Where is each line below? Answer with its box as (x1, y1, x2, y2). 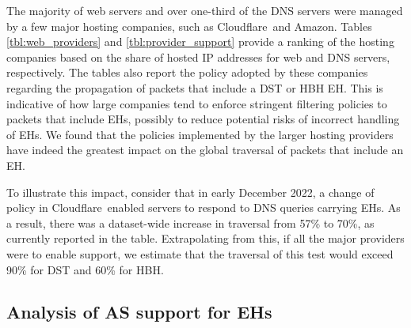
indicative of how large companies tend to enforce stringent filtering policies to (6, 95, 387, 111)
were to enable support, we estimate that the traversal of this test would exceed (6, 245, 394, 262)
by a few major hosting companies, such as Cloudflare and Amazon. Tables (6, 17, 372, 34)
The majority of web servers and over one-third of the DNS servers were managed (6, 2, 403, 18)
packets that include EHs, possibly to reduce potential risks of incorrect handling (6, 111, 400, 127)
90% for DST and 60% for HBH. (6, 261, 164, 277)
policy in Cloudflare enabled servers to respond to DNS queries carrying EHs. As (6, 199, 401, 216)
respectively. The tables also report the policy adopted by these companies (6, 64, 368, 81)
